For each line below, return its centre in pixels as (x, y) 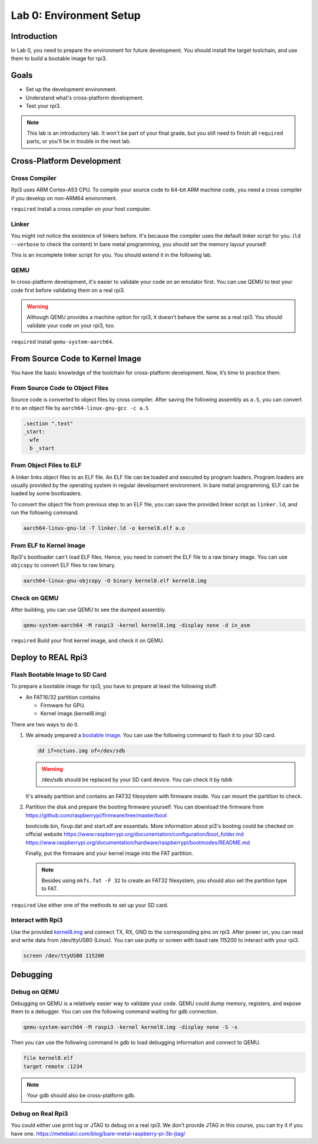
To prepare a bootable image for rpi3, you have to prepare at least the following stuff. (114, 687)
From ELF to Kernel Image (48, 545)
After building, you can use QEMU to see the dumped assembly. (89, 609)
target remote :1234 (53, 1066)
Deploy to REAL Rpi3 (49, 657)
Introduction (34, 36)
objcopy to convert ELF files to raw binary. (63, 565)
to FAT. (50, 888)
